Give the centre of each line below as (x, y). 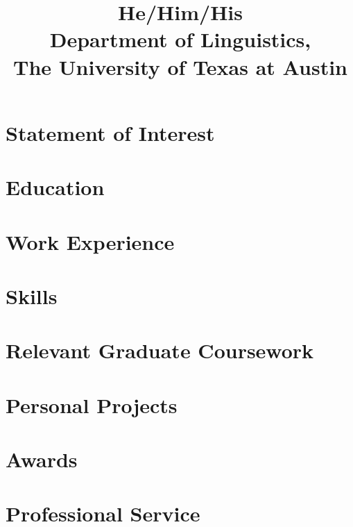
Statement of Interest (110, 132)
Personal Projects (92, 404)
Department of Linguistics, (180, 39)
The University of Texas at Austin (180, 66)
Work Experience (90, 241)
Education (55, 187)
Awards (42, 459)
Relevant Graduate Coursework (160, 350)
